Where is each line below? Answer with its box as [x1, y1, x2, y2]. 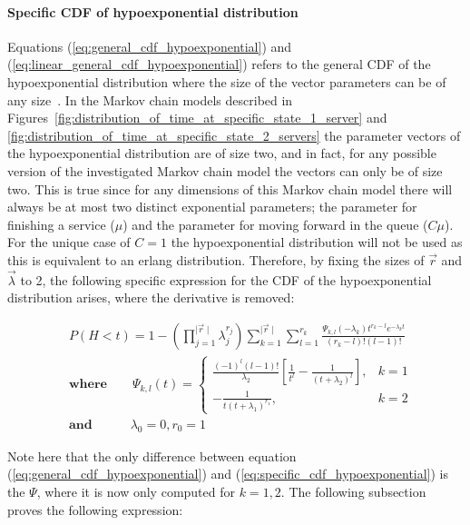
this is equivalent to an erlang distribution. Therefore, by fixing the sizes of [7, 250, 425, 269]
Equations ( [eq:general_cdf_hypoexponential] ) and [7, 36, 292, 55]
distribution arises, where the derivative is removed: [7, 288, 295, 307]
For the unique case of [7, 233, 131, 252]
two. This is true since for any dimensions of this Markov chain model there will [7, 179, 453, 198]
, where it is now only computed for [36, 481, 236, 500]
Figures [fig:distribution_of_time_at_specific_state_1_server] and [7, 108, 387, 127]
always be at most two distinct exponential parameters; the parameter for [7, 197, 417, 216]
